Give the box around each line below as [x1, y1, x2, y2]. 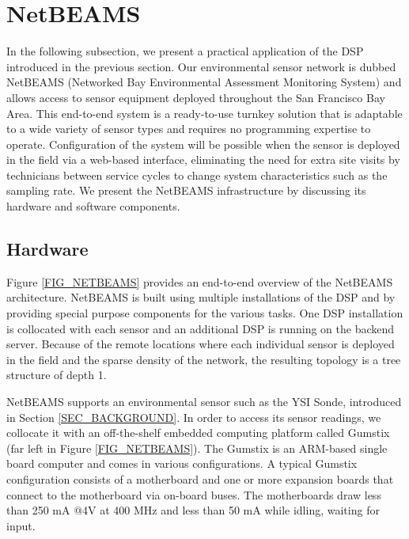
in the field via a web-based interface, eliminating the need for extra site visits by [6, 151, 400, 168]
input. [6, 517, 36, 533]
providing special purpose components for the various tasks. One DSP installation [6, 305, 403, 321]
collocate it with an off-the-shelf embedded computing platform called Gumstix [6, 424, 390, 441]
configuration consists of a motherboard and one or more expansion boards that [6, 470, 394, 487]
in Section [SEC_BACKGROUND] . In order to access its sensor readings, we [6, 408, 381, 425]
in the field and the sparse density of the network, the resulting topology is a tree [6, 351, 401, 367]
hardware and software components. [6, 198, 180, 214]
